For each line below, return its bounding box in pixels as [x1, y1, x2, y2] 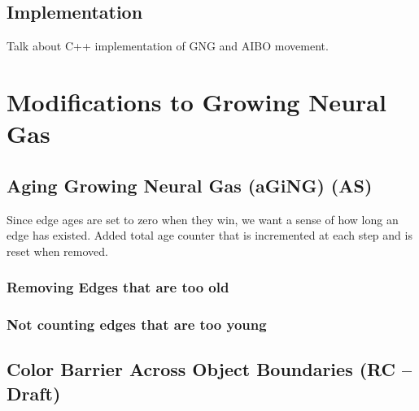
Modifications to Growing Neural [7, 84, 386, 118]
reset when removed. [7, 242, 108, 259]
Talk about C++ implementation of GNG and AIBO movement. [7, 37, 329, 54]
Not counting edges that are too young [7, 314, 267, 335]
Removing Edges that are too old [7, 277, 229, 297]
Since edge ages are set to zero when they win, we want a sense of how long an [7, 210, 399, 227]
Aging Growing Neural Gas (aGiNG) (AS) [7, 172, 373, 197]
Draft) [7, 380, 61, 405]
